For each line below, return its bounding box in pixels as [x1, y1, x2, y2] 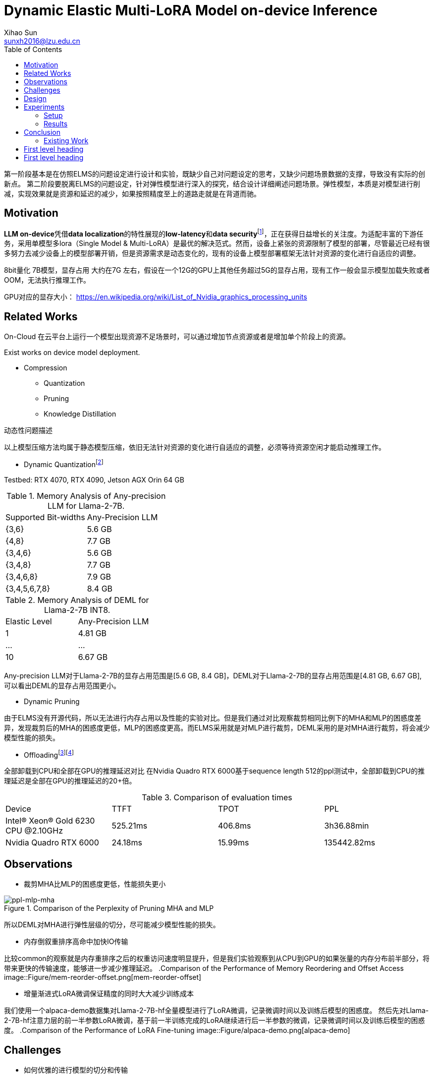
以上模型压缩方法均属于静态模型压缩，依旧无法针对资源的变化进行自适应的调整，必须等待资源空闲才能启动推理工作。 [4, 443, 385, 452]
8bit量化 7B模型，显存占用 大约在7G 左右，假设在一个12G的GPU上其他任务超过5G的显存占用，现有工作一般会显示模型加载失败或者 [4, 266, 430, 275]
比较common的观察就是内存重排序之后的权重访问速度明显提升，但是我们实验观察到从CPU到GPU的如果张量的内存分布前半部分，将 [4, 954, 430, 963]
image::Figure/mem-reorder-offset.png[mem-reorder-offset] [4, 973, 202, 982]
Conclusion [24, 127, 61, 136]
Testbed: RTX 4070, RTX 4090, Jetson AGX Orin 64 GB [4, 475, 184, 484]
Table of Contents [4, 45, 62, 54]
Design [24, 94, 47, 103]
